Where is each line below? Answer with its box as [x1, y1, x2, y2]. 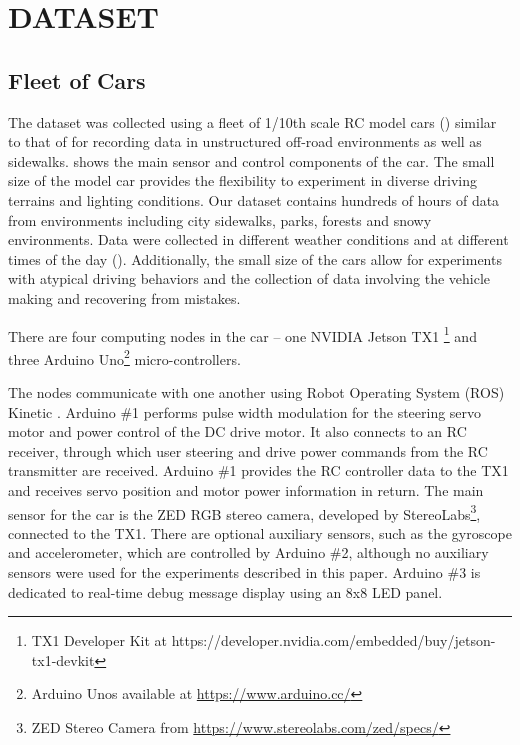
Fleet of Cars [8, 64, 146, 95]
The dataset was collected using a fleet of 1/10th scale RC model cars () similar [8, 111, 497, 132]
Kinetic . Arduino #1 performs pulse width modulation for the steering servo [8, 401, 482, 422]
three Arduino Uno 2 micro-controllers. [8, 345, 241, 369]
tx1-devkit [31, 649, 95, 670]
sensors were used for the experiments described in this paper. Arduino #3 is [8, 562, 481, 583]
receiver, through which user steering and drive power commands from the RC [8, 440, 488, 461]
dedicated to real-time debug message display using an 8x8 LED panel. [8, 581, 443, 602]
